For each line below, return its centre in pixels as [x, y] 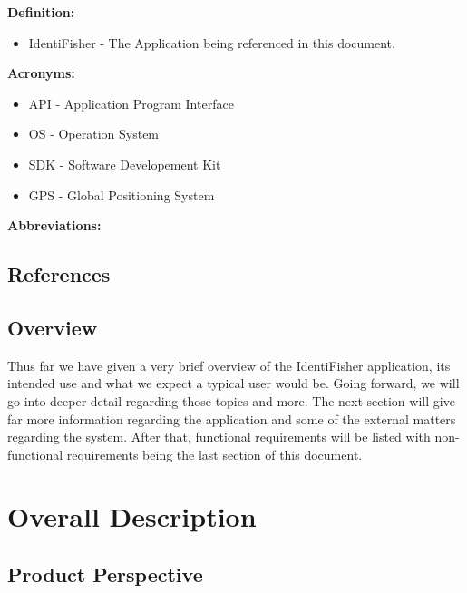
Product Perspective [105, 574]
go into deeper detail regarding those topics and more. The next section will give [231, 400]
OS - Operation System [94, 134]
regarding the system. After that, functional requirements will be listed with [219, 437]
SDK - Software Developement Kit [125, 164]
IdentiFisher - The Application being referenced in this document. [212, 42]
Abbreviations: [54, 225]
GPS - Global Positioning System [122, 194]
